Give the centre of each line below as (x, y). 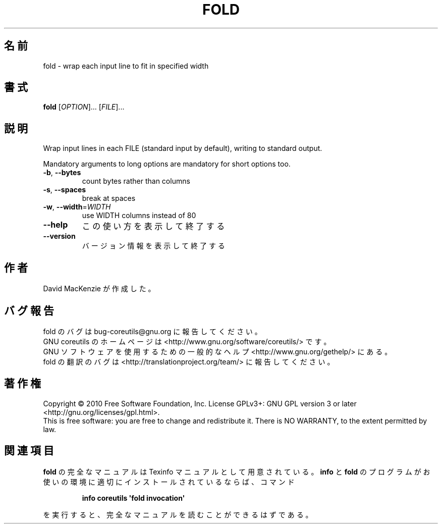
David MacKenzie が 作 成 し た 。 (99, 289)
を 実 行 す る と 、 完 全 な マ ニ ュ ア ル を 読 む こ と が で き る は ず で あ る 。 (178, 514)
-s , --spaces (65, 190)
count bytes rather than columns (136, 181)
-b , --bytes (62, 173)
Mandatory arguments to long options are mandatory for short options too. (167, 164)
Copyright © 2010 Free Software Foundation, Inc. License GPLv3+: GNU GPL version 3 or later (200, 403)
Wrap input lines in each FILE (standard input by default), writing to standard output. (183, 148)
